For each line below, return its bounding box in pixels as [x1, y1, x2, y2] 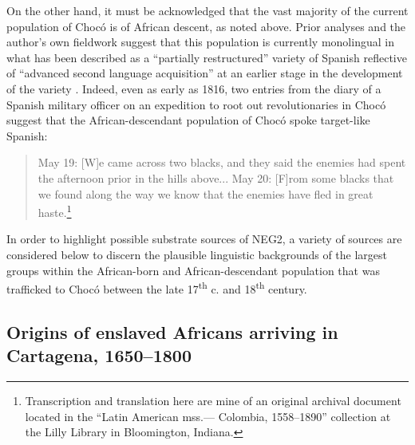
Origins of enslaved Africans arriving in [6, 319, 338, 344]
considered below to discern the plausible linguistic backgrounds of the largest [6, 246, 388, 262]
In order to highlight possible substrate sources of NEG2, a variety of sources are [6, 230, 402, 247]
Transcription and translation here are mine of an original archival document [25, 392, 401, 408]
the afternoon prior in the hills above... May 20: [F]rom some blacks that [38, 169, 394, 186]
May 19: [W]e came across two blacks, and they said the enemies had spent [38, 154, 406, 171]
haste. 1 [38, 202, 72, 220]
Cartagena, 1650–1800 [6, 343, 192, 368]
